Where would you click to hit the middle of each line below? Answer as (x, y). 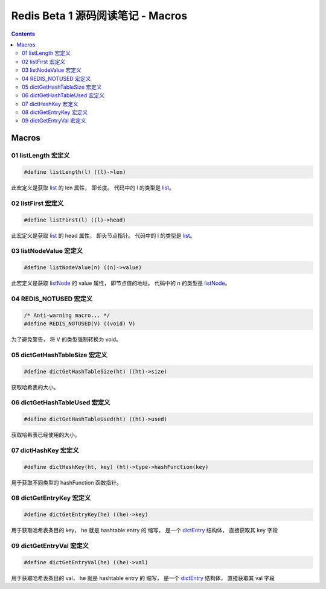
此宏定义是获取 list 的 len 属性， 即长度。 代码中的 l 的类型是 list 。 (93, 188)
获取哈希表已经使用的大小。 (46, 435)
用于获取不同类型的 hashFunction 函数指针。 (66, 482)
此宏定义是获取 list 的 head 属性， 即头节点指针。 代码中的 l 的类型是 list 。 (103, 235)
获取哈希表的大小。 (35, 387)
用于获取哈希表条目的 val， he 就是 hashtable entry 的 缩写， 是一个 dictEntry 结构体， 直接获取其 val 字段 (143, 578)
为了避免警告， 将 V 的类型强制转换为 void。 (66, 339)
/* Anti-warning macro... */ (67, 315)
